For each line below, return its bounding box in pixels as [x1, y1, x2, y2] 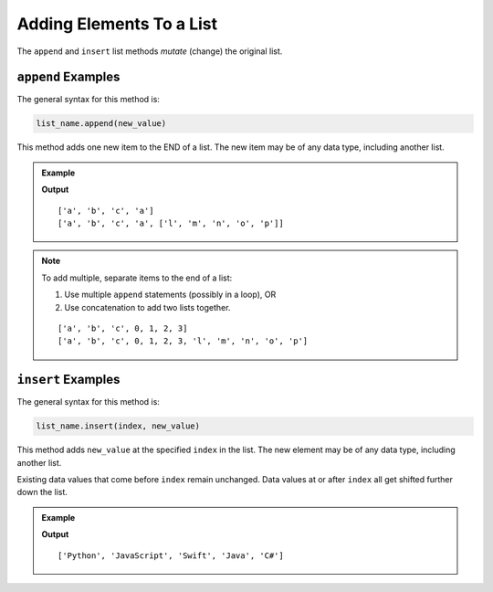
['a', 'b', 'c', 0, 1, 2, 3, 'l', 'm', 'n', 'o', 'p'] [58, 336, 309, 346]
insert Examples [16, 372, 121, 387]
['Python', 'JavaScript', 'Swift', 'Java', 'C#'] [58, 550, 285, 561]
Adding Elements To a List [16, 14, 218, 34]
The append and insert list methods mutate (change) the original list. [16, 46, 283, 57]
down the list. [16, 487, 68, 498]
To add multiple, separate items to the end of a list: [41, 272, 233, 283]
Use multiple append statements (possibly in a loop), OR [64, 289, 277, 301]
